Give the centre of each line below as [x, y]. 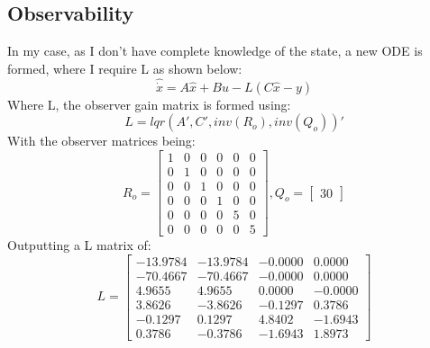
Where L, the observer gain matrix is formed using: [149, 104]
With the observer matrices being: [101, 141]
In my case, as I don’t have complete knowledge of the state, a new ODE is [215, 51]
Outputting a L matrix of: [79, 245]
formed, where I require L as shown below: [125, 68]
